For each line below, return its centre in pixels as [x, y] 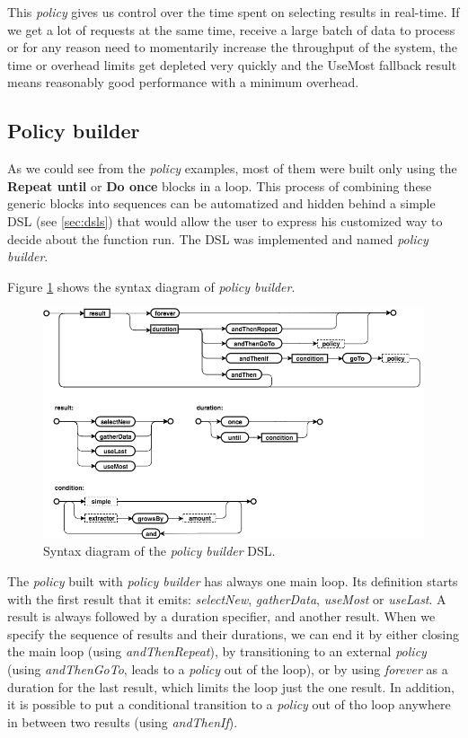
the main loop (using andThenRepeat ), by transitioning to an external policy [217, 651]
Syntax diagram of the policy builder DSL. [159, 551]
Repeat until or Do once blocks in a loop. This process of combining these [220, 185]
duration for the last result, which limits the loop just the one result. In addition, [231, 686]
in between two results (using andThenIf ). [123, 721]
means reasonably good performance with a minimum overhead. [183, 82]
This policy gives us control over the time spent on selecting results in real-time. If [234, 12]
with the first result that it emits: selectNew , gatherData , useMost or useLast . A [227, 598]
